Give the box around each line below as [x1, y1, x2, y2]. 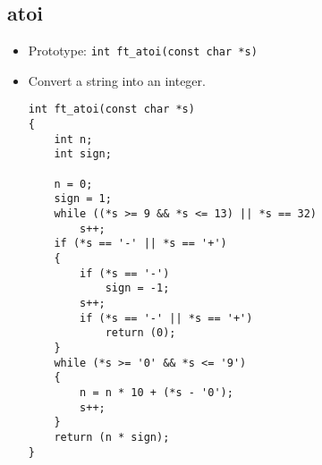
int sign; [54, 148, 112, 161]
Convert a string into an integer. [28, 71, 206, 89]
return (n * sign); [54, 430, 170, 444]
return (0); [105, 326, 176, 340]
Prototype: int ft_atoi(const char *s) [28, 41, 258, 60]
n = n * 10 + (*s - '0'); [80, 385, 233, 399]
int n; [54, 132, 93, 146]
